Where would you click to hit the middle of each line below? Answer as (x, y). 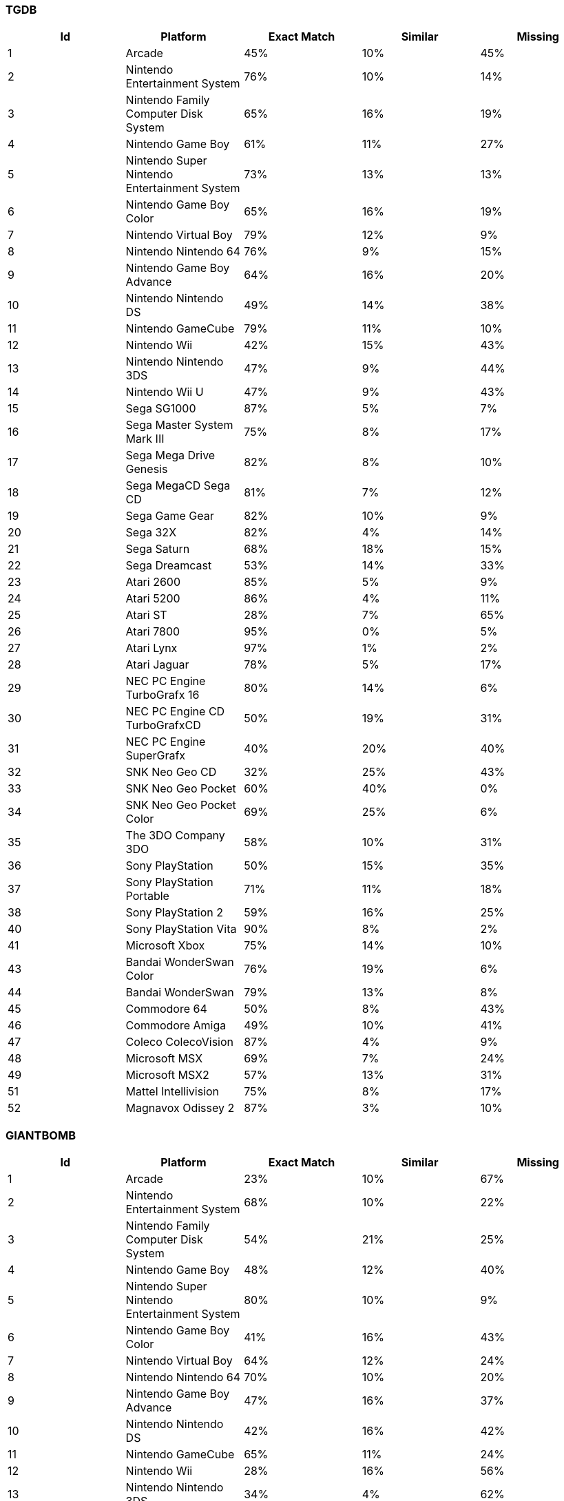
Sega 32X (151, 533)
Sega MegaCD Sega (178, 486)
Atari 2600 (153, 582)
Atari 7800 (153, 632)
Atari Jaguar (157, 665)
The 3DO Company (175, 836)
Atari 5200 (153, 599)
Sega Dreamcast (169, 566)
